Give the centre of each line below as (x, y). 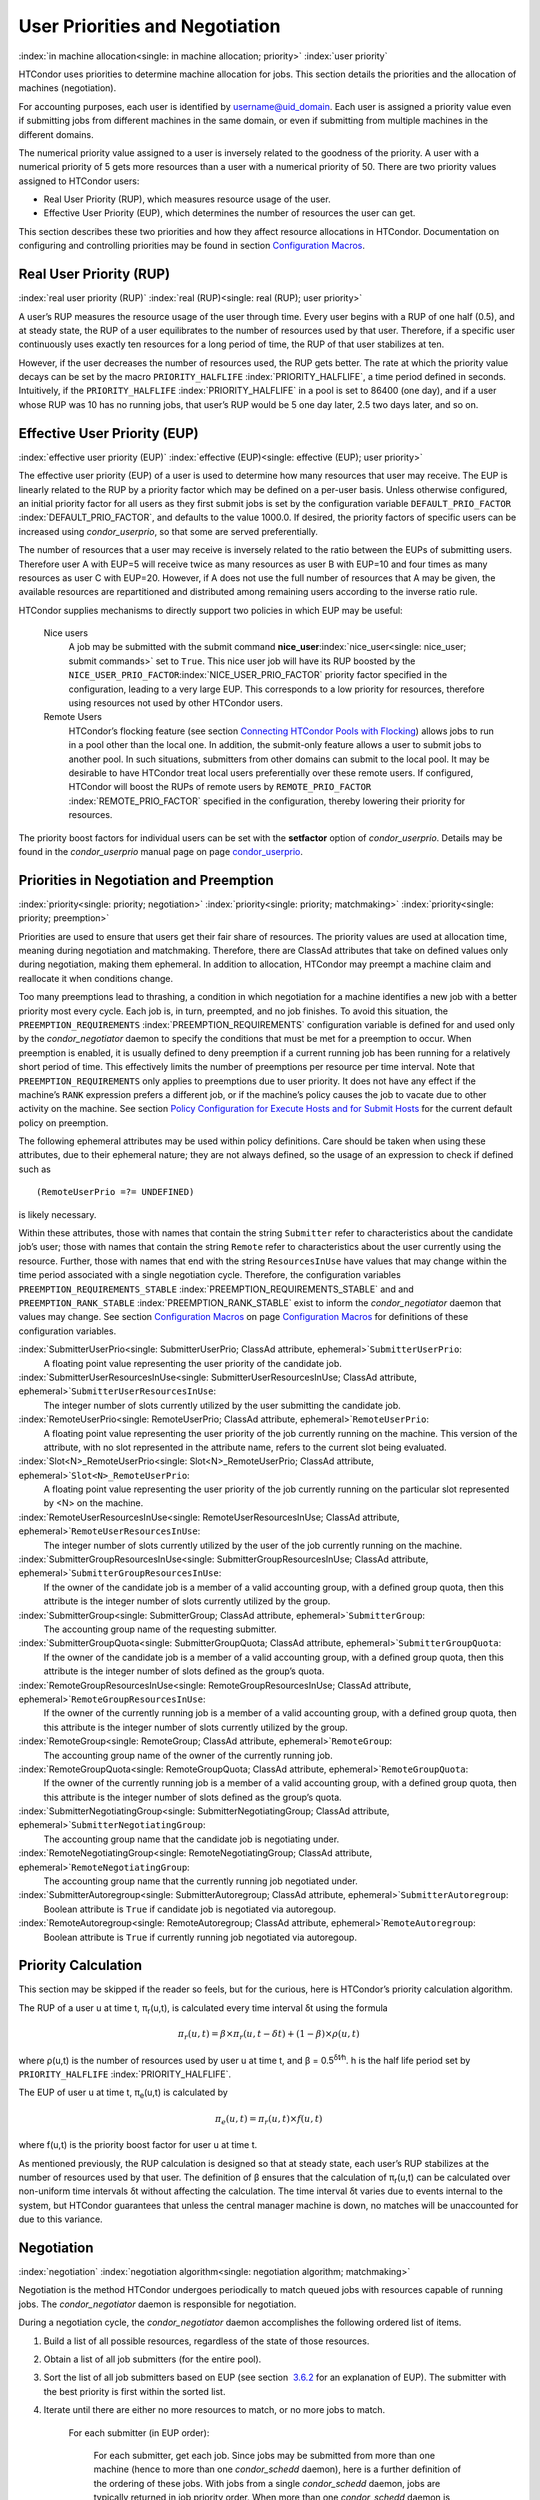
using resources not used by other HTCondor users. (176, 703)
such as (35, 1169)
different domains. (56, 134)
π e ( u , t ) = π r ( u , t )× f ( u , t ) (269, 2120)
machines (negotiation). (67, 88)
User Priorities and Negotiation (149, 26)
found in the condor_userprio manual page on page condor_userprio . (161, 851)
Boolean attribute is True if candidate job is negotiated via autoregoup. (190, 1909)
